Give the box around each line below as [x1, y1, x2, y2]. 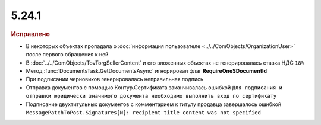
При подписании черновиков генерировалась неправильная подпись [26, 76, 204, 83]
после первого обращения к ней [26, 51, 109, 58]
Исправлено [11, 30, 50, 38]
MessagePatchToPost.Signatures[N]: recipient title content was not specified [26, 109, 262, 116]
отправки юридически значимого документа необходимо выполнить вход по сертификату [26, 92, 277, 100]
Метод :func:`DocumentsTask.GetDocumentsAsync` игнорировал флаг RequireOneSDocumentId [26, 67, 267, 74]
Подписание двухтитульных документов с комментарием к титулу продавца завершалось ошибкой [26, 101, 282, 108]
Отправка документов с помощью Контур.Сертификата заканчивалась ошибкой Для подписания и [26, 84, 282, 91]
